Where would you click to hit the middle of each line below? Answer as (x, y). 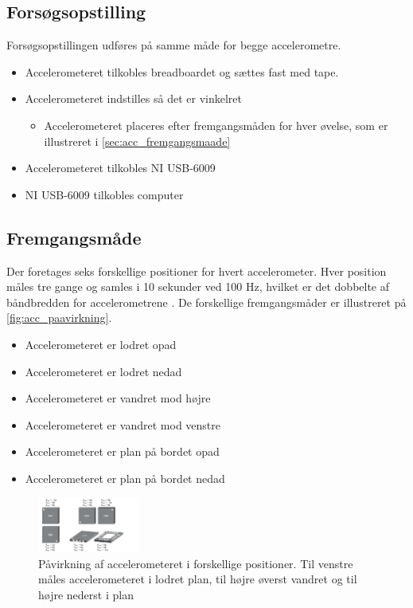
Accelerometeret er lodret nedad (103, 371)
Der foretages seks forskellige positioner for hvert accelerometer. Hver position (197, 271)
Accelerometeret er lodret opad (101, 344)
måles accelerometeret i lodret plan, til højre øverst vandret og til (198, 579)
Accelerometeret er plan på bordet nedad (125, 478)
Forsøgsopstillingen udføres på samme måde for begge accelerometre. (174, 45)
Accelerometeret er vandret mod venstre (123, 424)
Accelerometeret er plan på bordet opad (122, 451)
